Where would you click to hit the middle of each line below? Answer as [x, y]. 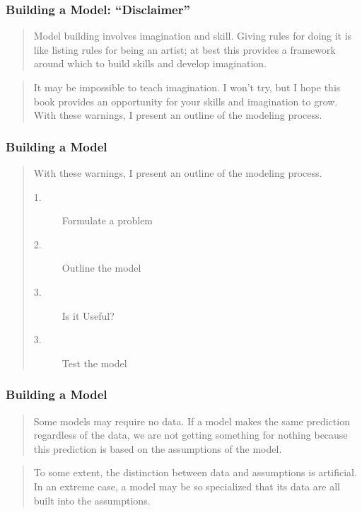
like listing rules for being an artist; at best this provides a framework [185, 49]
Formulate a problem [107, 220]
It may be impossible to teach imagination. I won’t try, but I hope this [187, 87]
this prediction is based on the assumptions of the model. [158, 448]
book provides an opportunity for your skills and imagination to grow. [186, 101]
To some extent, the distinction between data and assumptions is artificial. [195, 472]
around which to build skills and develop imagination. [150, 63]
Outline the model [101, 268]
